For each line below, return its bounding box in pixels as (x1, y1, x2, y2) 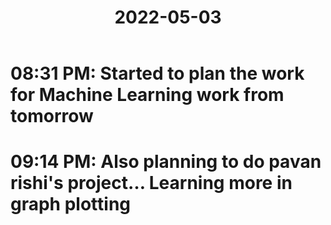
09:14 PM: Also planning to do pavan (10, 151, 322, 173)
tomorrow (10, 105, 94, 128)
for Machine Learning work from (10, 84, 285, 106)
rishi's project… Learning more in (10, 172, 293, 195)
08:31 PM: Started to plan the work (10, 62, 305, 85)
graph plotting (10, 193, 132, 216)
